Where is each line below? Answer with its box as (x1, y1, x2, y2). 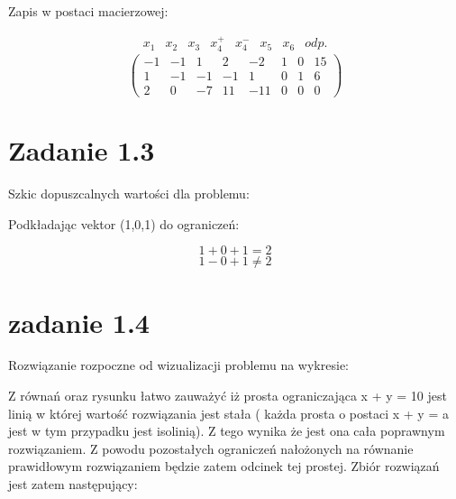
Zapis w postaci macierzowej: (8, 2, 169, 20)
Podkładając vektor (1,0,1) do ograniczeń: (8, 214, 240, 233)
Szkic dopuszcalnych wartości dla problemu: (8, 184, 250, 203)
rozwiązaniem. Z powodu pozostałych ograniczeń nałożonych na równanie (8, 439, 414, 457)
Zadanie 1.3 (8, 132, 155, 169)
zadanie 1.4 (8, 303, 150, 340)
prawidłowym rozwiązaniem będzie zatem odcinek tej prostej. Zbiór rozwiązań (8, 457, 440, 476)
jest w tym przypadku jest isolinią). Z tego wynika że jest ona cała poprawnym (8, 421, 445, 440)
